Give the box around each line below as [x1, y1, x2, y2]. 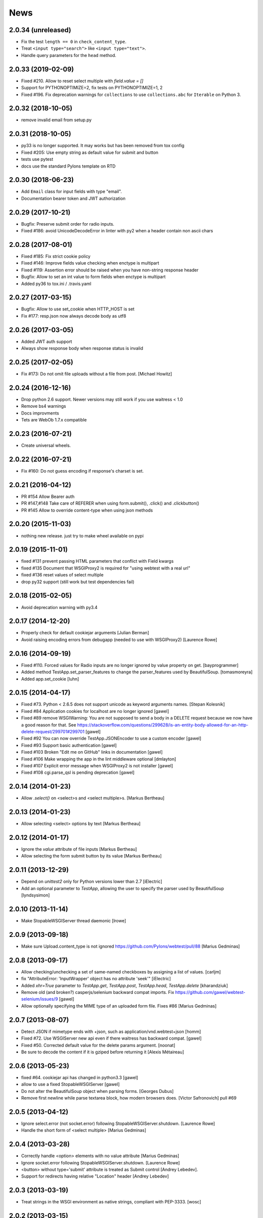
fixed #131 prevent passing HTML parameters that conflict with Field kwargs [21, 558, 174, 564]
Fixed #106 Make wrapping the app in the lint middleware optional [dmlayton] [21, 756, 176, 762]
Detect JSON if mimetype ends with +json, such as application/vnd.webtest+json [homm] [21, 1028, 201, 1034]
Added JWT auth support [21, 339, 73, 344]
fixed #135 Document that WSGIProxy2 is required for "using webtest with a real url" [21, 565, 190, 571]
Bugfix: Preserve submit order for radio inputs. [21, 221, 114, 227]
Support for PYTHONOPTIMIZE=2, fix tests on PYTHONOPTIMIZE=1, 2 [21, 85, 163, 91]
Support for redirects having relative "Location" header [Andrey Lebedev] [21, 1173, 169, 1179]
